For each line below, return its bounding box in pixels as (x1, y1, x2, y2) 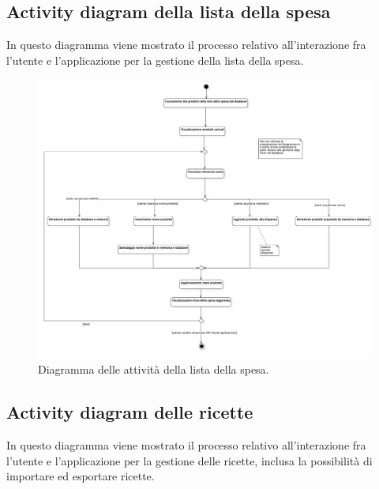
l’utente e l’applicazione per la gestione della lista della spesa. (6, 51, 304, 68)
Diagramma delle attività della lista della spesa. (38, 361, 269, 378)
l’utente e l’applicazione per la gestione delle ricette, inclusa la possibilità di (6, 452, 373, 468)
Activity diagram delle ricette (6, 400, 253, 424)
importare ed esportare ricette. (6, 468, 155, 484)
